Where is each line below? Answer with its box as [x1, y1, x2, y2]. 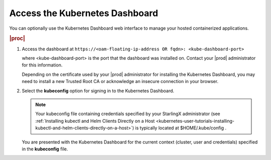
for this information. [22, 62, 63, 68]
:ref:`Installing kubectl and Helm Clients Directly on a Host [35, 118, 155, 124]
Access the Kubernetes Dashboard [9, 8, 158, 19]
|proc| [9, 35, 25, 42]
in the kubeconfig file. [22, 146, 68, 152]
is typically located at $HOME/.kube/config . [135, 125, 227, 131]
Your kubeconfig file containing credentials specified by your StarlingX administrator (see [35, 111, 220, 117]
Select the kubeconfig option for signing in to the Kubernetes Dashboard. [22, 88, 175, 94]
